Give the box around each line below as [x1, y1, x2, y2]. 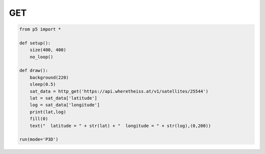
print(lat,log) [29, 109, 66, 115]
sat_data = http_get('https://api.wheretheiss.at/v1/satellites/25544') [29, 89, 209, 94]
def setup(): [19, 40, 51, 46]
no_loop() [29, 54, 53, 60]
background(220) [29, 74, 69, 80]
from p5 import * [19, 27, 61, 32]
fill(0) [29, 116, 49, 122]
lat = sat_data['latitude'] [29, 95, 98, 101]
